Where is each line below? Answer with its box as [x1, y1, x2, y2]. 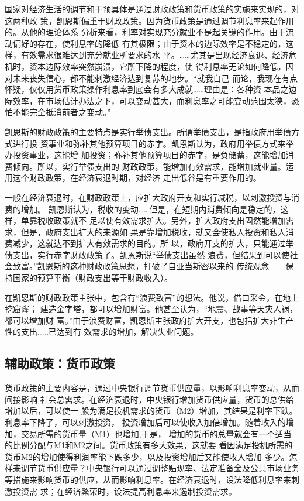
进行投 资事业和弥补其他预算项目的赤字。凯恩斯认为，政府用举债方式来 [12, 137, 286, 149]
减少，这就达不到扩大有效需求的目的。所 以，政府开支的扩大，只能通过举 [12, 237, 294, 249]
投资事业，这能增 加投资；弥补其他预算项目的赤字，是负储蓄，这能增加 [12, 149, 286, 161]
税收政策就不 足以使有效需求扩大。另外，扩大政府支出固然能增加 [37, 214, 286, 227]
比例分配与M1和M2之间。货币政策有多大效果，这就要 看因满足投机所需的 [12, 439, 293, 451]
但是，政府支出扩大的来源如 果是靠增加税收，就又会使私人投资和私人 [20, 225, 286, 238]
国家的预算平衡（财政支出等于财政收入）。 [12, 272, 172, 284]
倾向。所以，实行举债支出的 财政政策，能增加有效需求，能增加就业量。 [12, 160, 286, 172]
